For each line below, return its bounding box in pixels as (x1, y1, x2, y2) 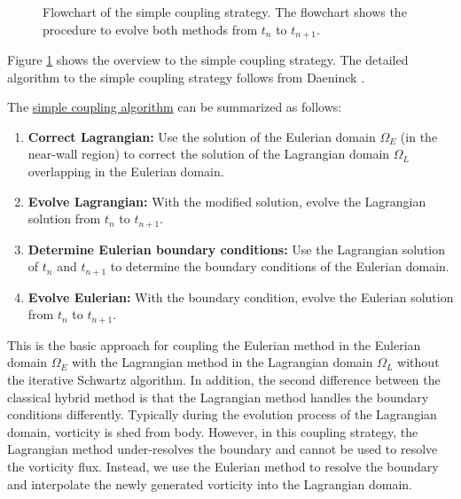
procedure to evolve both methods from (43, 19, 258, 38)
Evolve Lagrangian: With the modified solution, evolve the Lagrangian (27, 191, 426, 210)
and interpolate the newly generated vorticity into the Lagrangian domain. (7, 474, 412, 493)
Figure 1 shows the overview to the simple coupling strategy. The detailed (7, 51, 409, 69)
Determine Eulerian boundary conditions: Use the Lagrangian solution (27, 239, 446, 258)
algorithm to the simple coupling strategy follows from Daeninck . (7, 67, 365, 86)
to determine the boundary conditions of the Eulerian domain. (110, 257, 449, 276)
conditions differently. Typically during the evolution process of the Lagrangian (7, 405, 437, 424)
